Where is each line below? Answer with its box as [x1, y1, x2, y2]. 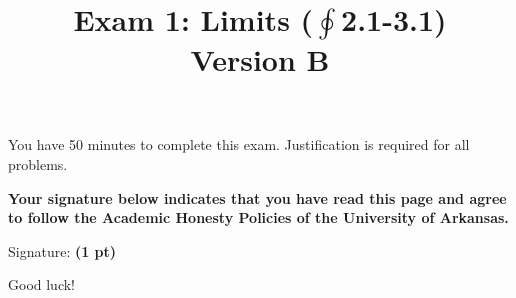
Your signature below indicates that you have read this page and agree [8, 187, 507, 208]
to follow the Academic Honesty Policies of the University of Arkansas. [8, 207, 509, 228]
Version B [190, 39, 330, 80]
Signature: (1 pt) [8, 240, 117, 261]
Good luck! [8, 274, 76, 295]
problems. [8, 153, 68, 174]
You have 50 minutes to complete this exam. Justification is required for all [8, 134, 470, 155]
